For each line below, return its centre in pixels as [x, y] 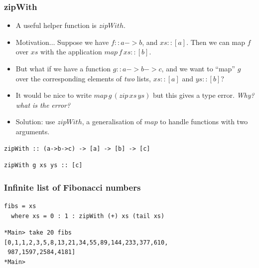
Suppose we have [83, 42]
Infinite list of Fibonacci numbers [72, 187]
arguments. [33, 131]
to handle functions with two [204, 122]
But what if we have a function [63, 68]
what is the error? [43, 105]
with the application [71, 52]
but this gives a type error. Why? [203, 95]
